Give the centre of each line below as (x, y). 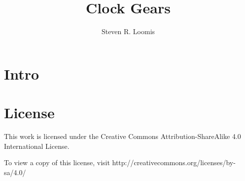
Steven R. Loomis (128, 31)
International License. (37, 146)
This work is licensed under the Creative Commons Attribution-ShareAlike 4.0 (122, 136)
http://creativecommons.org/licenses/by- (174, 162)
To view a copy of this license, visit (57, 162)
